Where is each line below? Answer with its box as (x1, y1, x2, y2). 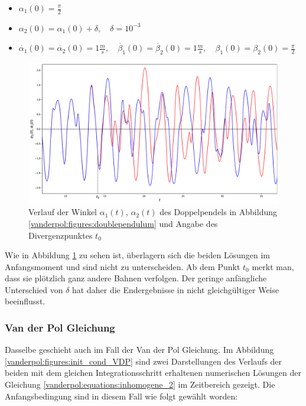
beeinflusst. (5, 295, 45, 307)
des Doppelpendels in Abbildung (159, 206, 277, 218)
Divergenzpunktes (28, 229, 93, 241)
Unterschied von (5, 283, 63, 295)
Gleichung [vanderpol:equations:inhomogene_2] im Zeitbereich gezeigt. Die (5, 378, 275, 391)
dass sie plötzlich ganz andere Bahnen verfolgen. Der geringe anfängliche (5, 272, 267, 284)
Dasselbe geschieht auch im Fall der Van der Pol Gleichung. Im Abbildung (5, 343, 274, 356)
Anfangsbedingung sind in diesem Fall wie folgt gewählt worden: (5, 389, 238, 402)
